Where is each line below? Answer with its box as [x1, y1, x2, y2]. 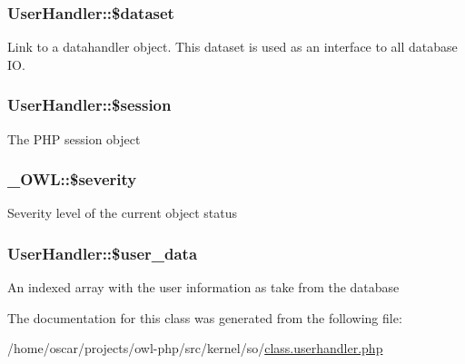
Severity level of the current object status [7, 203, 238, 222]
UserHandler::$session [7, 93, 172, 116]
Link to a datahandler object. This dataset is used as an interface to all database [7, 37, 458, 56]
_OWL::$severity [7, 168, 137, 191]
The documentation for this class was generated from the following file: [7, 308, 402, 327]
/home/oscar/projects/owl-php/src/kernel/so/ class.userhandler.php [7, 339, 383, 358]
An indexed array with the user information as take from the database [7, 278, 400, 297]
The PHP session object [7, 129, 141, 148]
